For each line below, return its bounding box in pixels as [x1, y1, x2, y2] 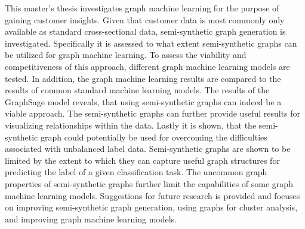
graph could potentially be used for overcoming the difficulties [40, 130, 267, 143]
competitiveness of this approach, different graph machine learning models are [5, 60, 290, 72]
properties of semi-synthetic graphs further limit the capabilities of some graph [5, 177, 293, 190]
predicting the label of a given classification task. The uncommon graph [5, 166, 267, 178]
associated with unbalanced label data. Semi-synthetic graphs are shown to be [5, 142, 291, 155]
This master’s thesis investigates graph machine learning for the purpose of [5, 2, 279, 14]
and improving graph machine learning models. [5, 212, 177, 225]
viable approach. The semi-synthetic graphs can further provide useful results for [5, 107, 301, 120]
